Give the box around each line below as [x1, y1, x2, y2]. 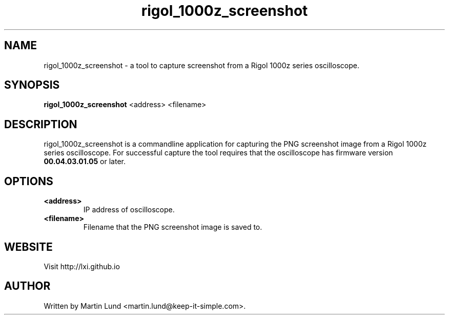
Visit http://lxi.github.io [44, 262, 120, 271]
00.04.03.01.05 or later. [44, 157, 126, 166]
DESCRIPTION [4, 117, 77, 131]
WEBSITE [4, 240, 53, 253]
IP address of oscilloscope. [83, 205, 175, 214]
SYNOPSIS [4, 78, 60, 92]
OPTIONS [4, 174, 53, 188]
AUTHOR [4, 280, 51, 293]
